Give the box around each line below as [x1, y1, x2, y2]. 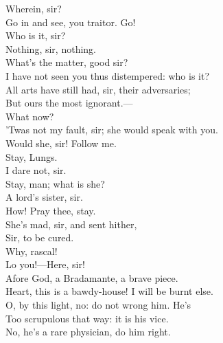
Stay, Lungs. [5, 149, 58, 164]
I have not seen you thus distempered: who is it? [5, 68, 210, 82]
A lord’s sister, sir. [5, 190, 83, 204]
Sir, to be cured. [5, 230, 74, 245]
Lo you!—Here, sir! [5, 257, 85, 272]
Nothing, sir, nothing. [5, 41, 96, 56]
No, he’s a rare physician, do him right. [5, 324, 171, 339]
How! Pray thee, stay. [5, 203, 96, 217]
